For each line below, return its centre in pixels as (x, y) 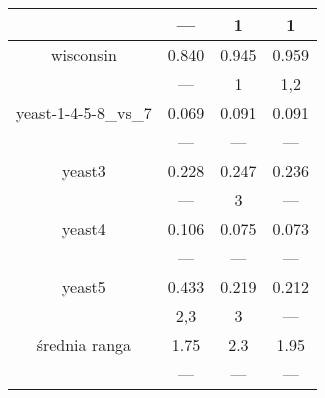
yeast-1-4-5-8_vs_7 (84, 112)
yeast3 (84, 170)
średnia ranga (84, 344)
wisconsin (83, 54)
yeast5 (84, 286)
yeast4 (84, 228)
